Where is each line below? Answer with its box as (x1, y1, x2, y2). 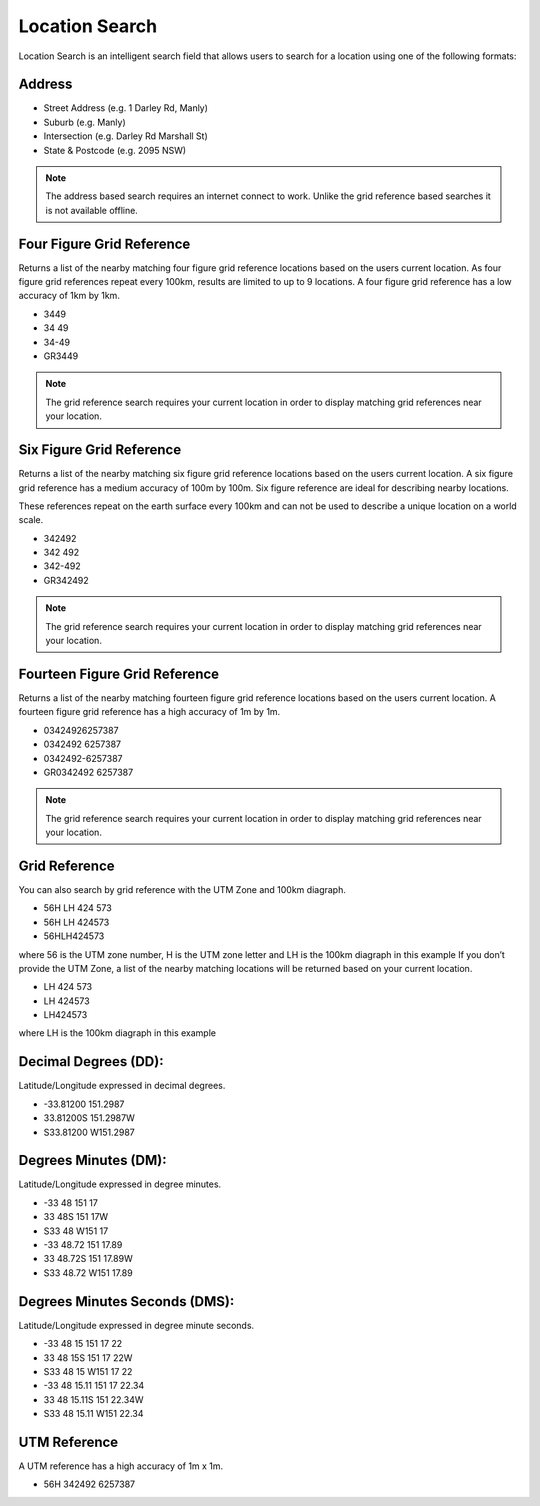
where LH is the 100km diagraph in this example (18, 1027, 217, 1039)
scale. (18, 514, 44, 526)
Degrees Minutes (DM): (18, 1152, 167, 1169)
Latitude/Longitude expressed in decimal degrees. (18, 1080, 226, 1092)
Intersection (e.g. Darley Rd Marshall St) (43, 130, 209, 142)
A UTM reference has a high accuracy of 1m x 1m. (18, 1460, 224, 1472)
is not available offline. (45, 204, 139, 216)
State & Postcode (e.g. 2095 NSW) (43, 144, 187, 156)
